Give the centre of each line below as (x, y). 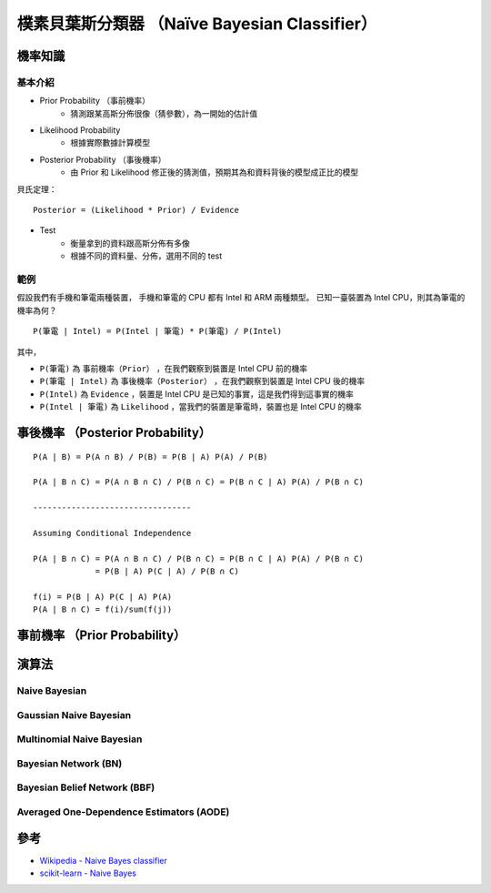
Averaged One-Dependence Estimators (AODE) (123, 812)
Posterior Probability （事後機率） (103, 159)
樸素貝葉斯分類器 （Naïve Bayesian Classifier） (197, 24)
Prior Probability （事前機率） (95, 101)
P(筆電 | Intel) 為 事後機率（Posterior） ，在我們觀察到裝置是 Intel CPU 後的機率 (202, 381)
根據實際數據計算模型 (110, 143)
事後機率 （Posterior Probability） (114, 432)
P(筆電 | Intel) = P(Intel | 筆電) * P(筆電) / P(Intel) (158, 331)
